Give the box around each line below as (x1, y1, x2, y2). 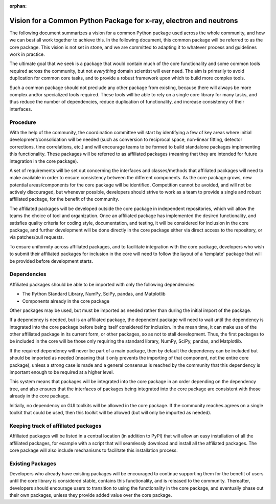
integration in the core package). (9, 158, 79, 164)
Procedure (9, 118, 36, 125)
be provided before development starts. (9, 258, 93, 264)
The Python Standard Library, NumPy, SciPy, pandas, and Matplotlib (22, 291, 166, 297)
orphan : (9, 3, 27, 9)
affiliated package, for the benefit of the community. (9, 196, 120, 202)
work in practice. (9, 51, 45, 57)
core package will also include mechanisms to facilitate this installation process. (9, 447, 178, 453)
